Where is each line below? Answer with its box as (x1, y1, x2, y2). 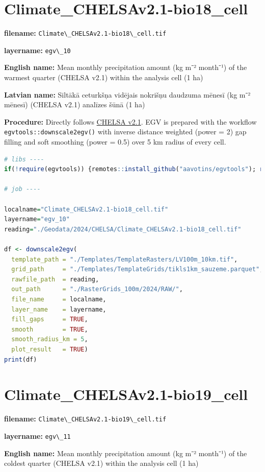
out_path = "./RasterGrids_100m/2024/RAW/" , (11, 286, 183, 293)
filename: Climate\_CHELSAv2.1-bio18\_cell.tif (4, 28, 167, 38)
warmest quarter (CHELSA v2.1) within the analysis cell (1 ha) (4, 72, 203, 83)
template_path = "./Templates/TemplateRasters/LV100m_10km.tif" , (11, 255, 238, 263)
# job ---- (4, 185, 41, 193)
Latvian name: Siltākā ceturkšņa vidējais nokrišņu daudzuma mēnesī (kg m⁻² (4, 89, 251, 100)
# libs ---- (4, 155, 44, 163)
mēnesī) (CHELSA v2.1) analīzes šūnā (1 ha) (4, 99, 145, 110)
